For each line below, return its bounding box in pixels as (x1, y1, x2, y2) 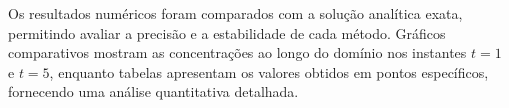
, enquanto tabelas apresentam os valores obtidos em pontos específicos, (49, 61, 489, 82)
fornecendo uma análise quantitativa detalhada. (8, 81, 299, 102)
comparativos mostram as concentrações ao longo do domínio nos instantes (8, 42, 467, 63)
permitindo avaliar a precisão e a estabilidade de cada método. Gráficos (8, 22, 446, 43)
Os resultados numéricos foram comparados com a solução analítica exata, (8, 3, 463, 23)
